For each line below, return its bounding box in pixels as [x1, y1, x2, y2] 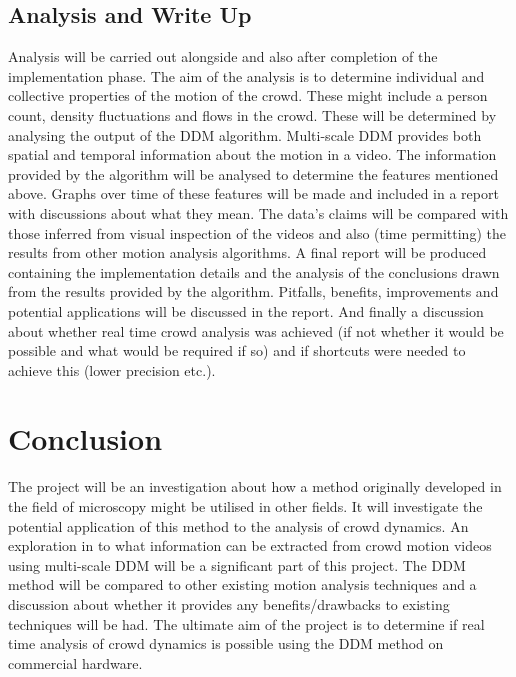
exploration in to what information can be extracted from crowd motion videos [8, 535, 492, 556]
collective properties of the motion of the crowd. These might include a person [8, 85, 488, 106]
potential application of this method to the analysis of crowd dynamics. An [8, 515, 469, 536]
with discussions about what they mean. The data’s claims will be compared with [8, 202, 509, 223]
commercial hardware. [8, 652, 143, 673]
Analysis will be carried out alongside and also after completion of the [8, 46, 438, 67]
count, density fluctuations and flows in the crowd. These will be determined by [8, 104, 497, 125]
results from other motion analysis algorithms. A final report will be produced [8, 242, 487, 263]
